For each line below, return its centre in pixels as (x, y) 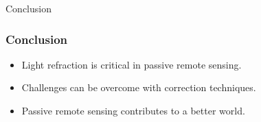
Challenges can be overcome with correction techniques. (139, 87)
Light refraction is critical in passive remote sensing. (132, 64)
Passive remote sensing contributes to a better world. (133, 110)
